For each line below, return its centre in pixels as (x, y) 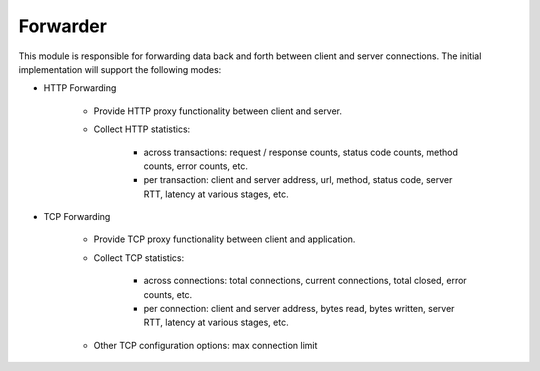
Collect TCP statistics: (139, 257)
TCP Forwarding (77, 217)
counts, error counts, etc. (196, 166)
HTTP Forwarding (80, 88)
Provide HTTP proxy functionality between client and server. (218, 111)
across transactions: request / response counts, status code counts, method (301, 152)
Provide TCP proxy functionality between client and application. (224, 239)
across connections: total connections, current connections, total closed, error (305, 281)
